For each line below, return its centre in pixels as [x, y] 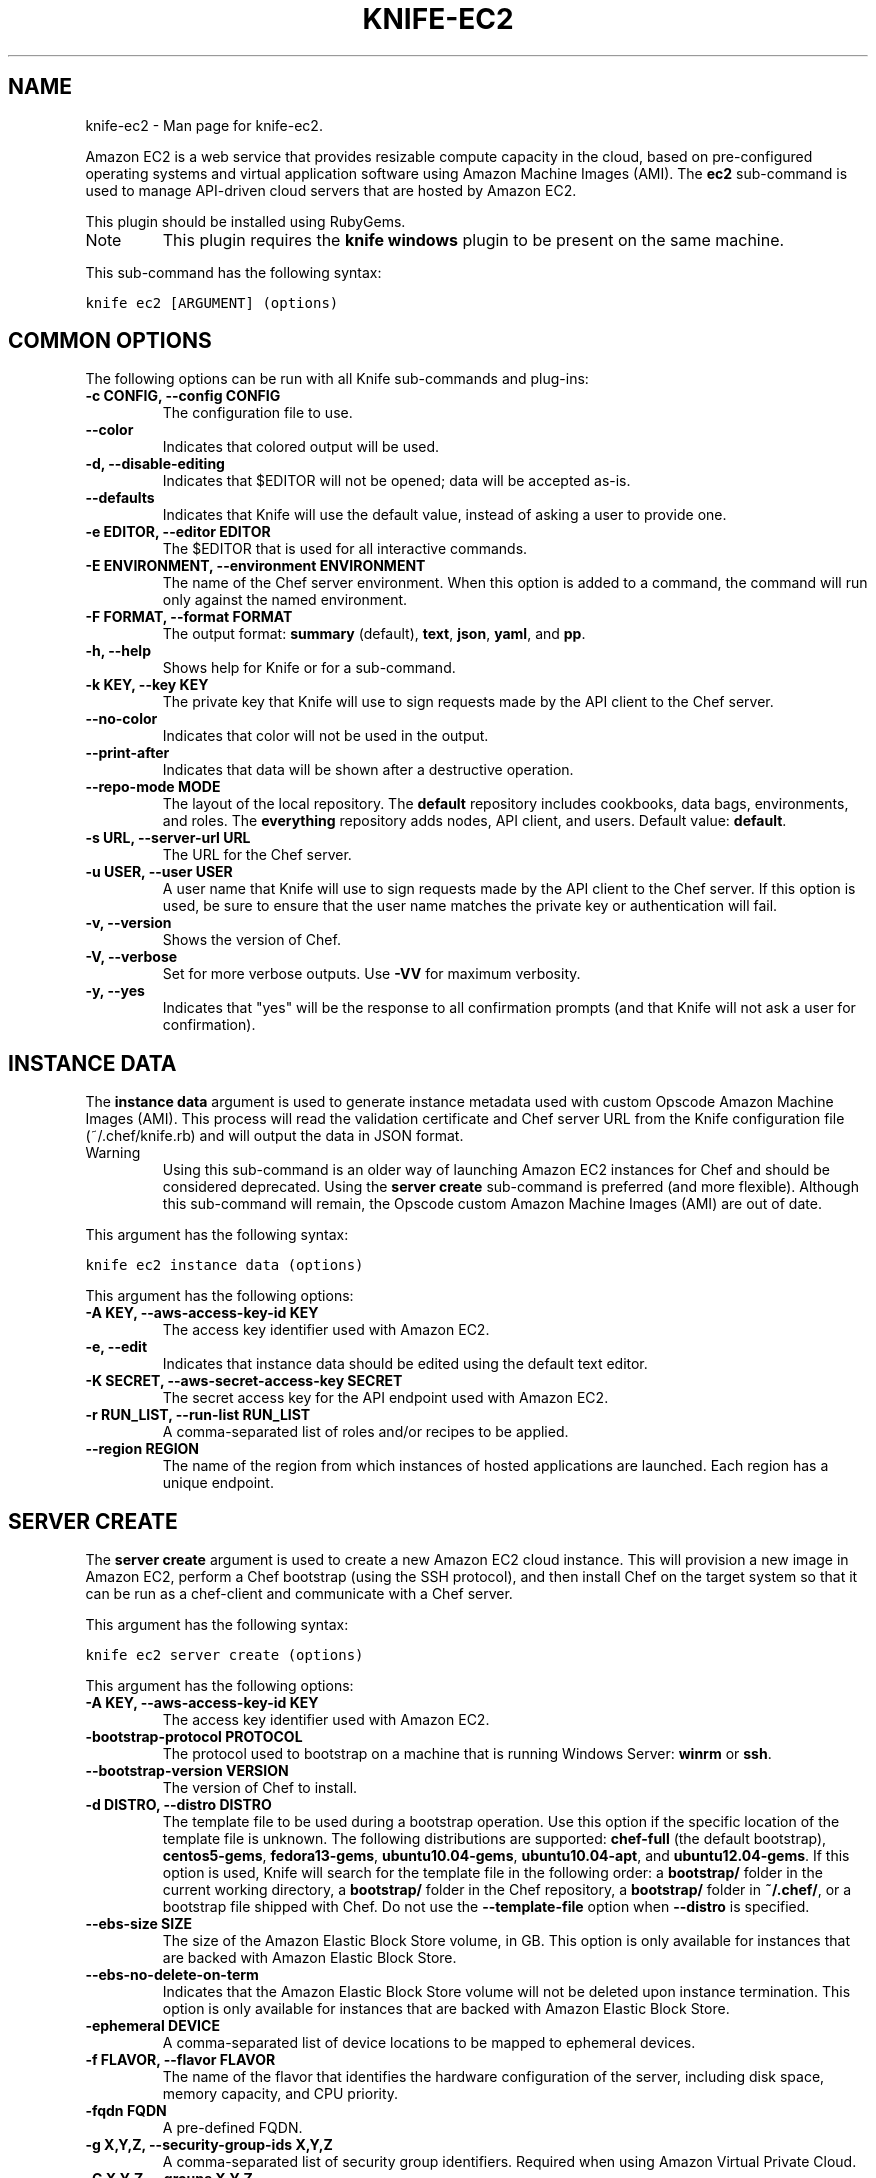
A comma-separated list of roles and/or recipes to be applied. [365, 1432]
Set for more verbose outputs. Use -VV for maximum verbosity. [371, 974]
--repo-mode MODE [153, 787]
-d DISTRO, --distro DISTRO [178, 1805]
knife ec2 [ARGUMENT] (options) [212, 302]
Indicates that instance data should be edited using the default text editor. [405, 1364]
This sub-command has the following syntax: [233, 272]
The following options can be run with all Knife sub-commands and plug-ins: [337, 379]
